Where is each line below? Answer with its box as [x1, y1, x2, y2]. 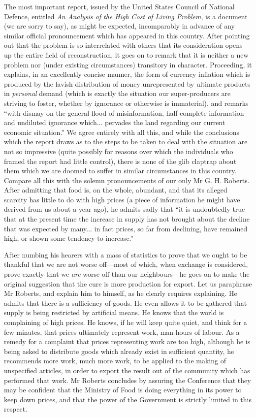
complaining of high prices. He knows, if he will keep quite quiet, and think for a [4, 317, 247, 327]
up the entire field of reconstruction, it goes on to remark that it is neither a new [4, 49, 249, 60]
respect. [4, 404, 28, 414]
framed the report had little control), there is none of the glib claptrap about [4, 156, 237, 166]
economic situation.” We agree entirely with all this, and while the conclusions [4, 127, 239, 137]
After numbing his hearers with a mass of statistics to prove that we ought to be [4, 249, 247, 259]
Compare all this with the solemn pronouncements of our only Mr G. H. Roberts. [4, 175, 250, 185]
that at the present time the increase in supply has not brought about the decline [4, 214, 250, 224]
